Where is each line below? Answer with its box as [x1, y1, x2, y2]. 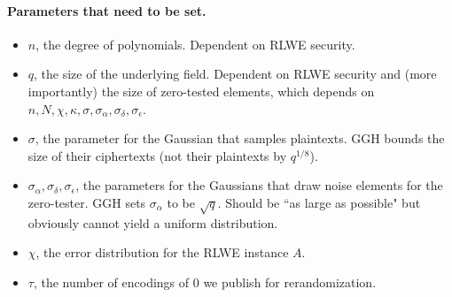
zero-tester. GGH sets [27, 193, 146, 211]
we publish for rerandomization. [203, 272, 377, 291]
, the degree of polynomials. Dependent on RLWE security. [35, 34, 355, 53]
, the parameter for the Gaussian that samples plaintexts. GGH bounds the [35, 129, 445, 148]
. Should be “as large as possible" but [217, 193, 421, 211]
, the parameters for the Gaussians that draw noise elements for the [75, 176, 443, 194]
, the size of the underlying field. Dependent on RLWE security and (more [34, 65, 437, 83]
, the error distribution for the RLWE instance [35, 243, 289, 262]
